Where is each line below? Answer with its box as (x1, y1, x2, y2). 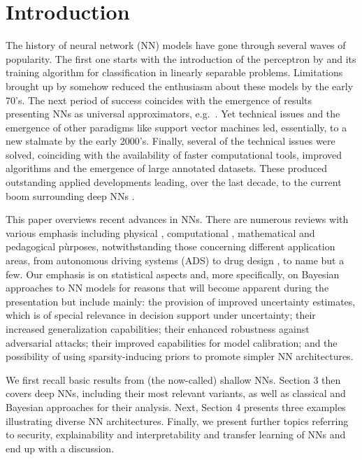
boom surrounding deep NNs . (6, 188, 135, 203)
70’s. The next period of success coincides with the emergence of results (6, 92, 312, 107)
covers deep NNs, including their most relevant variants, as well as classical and (6, 386, 346, 401)
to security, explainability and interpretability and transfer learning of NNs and (6, 427, 346, 442)
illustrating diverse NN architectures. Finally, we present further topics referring (6, 413, 349, 428)
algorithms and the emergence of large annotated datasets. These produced (6, 161, 328, 175)
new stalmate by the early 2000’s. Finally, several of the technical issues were (6, 134, 335, 148)
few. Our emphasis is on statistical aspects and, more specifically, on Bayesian (6, 266, 340, 281)
